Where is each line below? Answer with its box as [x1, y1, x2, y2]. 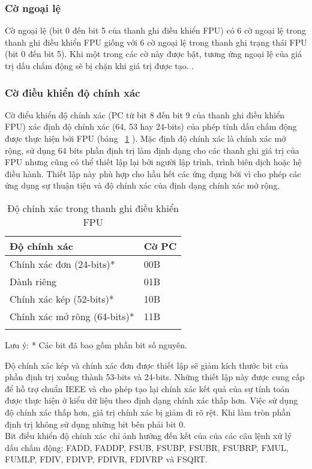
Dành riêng [10, 274, 57, 288]
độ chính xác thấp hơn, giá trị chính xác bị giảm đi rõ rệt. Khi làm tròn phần [5, 405, 291, 418]
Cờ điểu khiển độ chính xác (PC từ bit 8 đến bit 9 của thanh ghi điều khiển [5, 108, 285, 121]
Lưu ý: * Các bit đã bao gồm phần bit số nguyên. [5, 338, 188, 351]
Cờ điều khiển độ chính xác [5, 85, 140, 100]
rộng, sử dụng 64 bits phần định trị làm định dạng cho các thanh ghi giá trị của [5, 144, 299, 156]
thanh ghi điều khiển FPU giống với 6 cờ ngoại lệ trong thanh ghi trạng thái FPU [5, 35, 307, 48]
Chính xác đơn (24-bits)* [10, 256, 115, 271]
